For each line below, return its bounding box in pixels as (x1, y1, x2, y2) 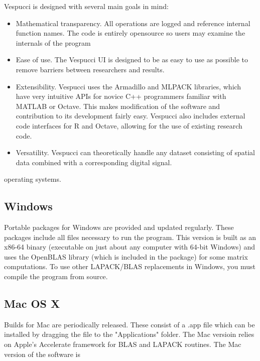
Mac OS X (4, 296, 60, 311)
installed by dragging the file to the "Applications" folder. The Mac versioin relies (4, 329, 254, 339)
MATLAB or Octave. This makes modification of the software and (16, 100, 220, 111)
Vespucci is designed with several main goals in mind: (4, 1, 169, 11)
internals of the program (16, 37, 91, 48)
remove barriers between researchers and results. (16, 64, 165, 74)
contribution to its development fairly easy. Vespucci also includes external (16, 110, 245, 121)
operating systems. (4, 174, 61, 184)
